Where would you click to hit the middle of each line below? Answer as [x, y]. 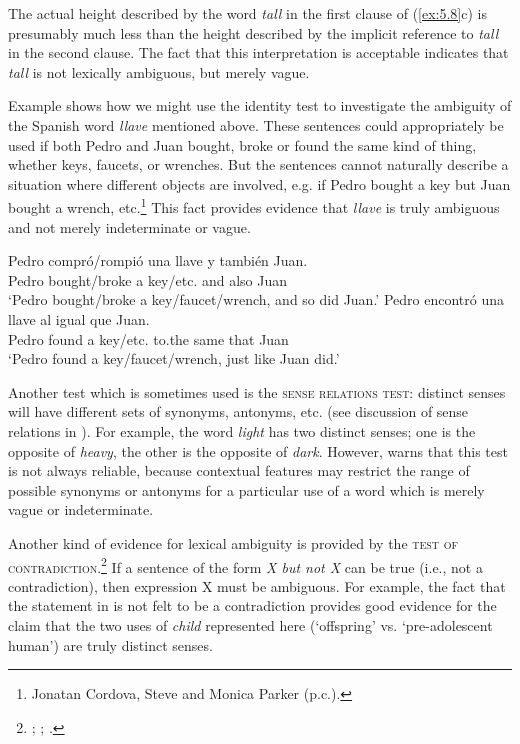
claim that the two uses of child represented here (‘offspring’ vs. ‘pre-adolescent [250, 624]
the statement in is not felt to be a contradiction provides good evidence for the [252, 605]
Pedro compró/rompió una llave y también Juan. [158, 260]
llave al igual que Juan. [79, 318]
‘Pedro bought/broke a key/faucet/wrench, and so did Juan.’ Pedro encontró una [256, 299]
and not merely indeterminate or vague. [129, 226]
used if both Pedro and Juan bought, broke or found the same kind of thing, [242, 144]
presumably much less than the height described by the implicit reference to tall [253, 32]
